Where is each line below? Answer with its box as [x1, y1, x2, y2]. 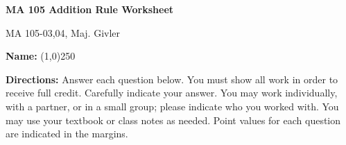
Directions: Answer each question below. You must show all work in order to [6, 71, 338, 86]
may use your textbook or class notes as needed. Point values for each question [6, 112, 341, 127]
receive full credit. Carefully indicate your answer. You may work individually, [6, 85, 338, 100]
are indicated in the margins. [6, 126, 128, 141]
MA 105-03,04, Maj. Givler [6, 25, 121, 40]
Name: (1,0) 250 [6, 49, 76, 63]
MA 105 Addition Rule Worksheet [6, 2, 174, 16]
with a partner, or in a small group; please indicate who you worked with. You [6, 99, 339, 113]
